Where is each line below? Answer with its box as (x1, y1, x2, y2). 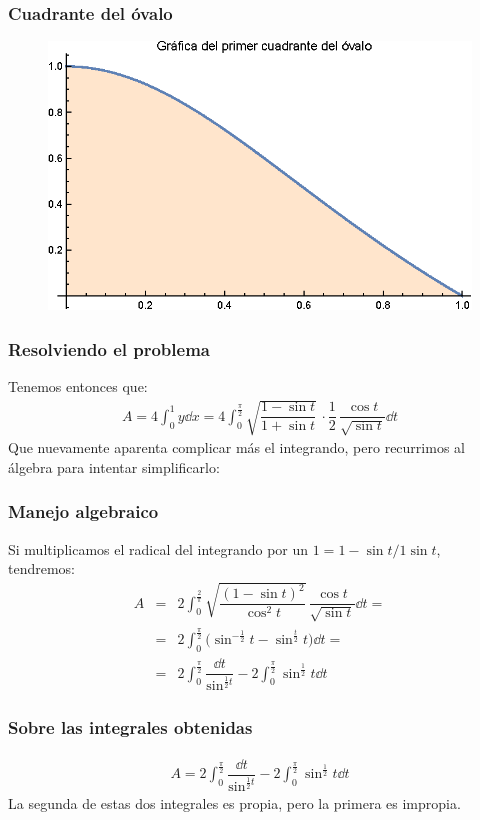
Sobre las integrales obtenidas (8, 715, 253, 740)
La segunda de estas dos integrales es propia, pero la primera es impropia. (8, 792, 461, 813)
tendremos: (8, 558, 76, 579)
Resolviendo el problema (8, 336, 210, 361)
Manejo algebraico (8, 499, 159, 524)
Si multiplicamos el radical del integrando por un (8, 538, 309, 559)
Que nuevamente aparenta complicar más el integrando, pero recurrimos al (8, 437, 465, 458)
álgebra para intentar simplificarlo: (8, 456, 220, 477)
